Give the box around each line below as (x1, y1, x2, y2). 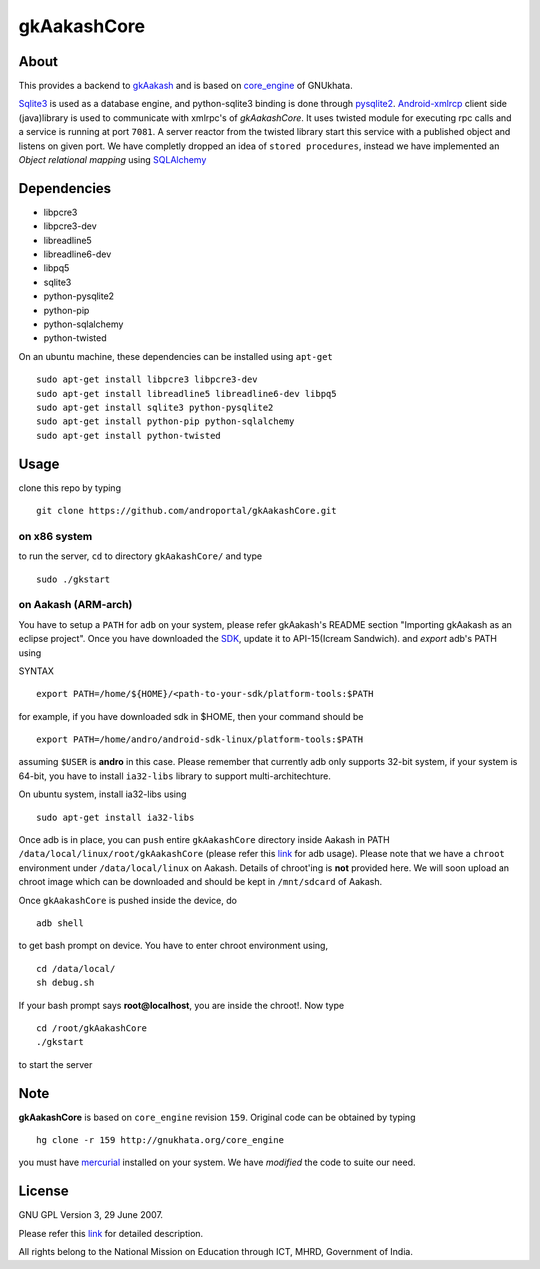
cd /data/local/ (36, 963, 116, 974)
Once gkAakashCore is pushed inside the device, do (18, 894, 237, 906)
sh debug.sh (36, 977, 95, 989)
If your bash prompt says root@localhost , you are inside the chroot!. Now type (18, 999, 345, 1011)
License (18, 1183, 69, 1200)
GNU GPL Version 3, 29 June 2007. (18, 1209, 164, 1221)
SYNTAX (18, 665, 55, 677)
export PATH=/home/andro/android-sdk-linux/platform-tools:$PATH (36, 734, 364, 745)
